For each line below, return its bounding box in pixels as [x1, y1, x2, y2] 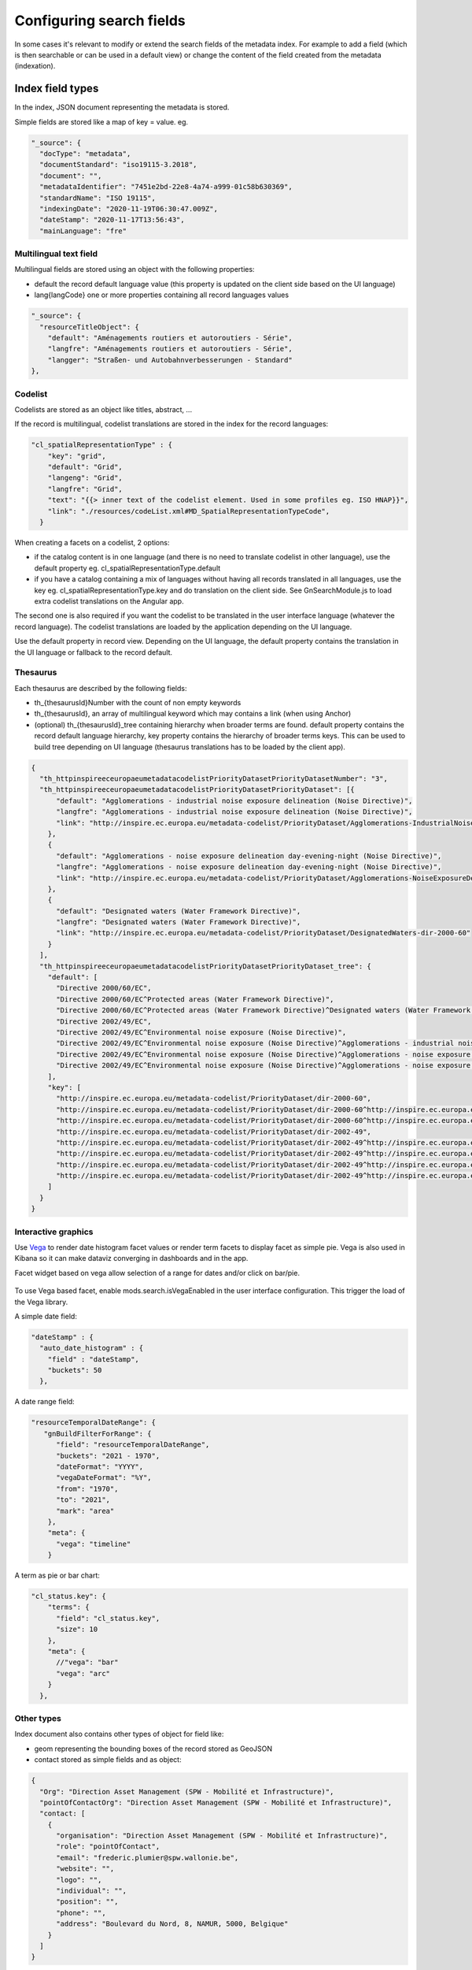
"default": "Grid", [47, 463, 124, 472]
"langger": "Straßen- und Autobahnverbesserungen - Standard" [47, 355, 293, 364]
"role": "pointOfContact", [56, 1842, 160, 1851]
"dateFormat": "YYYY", [56, 1463, 144, 1471]
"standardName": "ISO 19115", [39, 193, 157, 203]
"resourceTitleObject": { [39, 322, 139, 331]
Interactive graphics [14, 1226, 94, 1237]
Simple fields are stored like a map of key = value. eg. [14, 117, 189, 126]
